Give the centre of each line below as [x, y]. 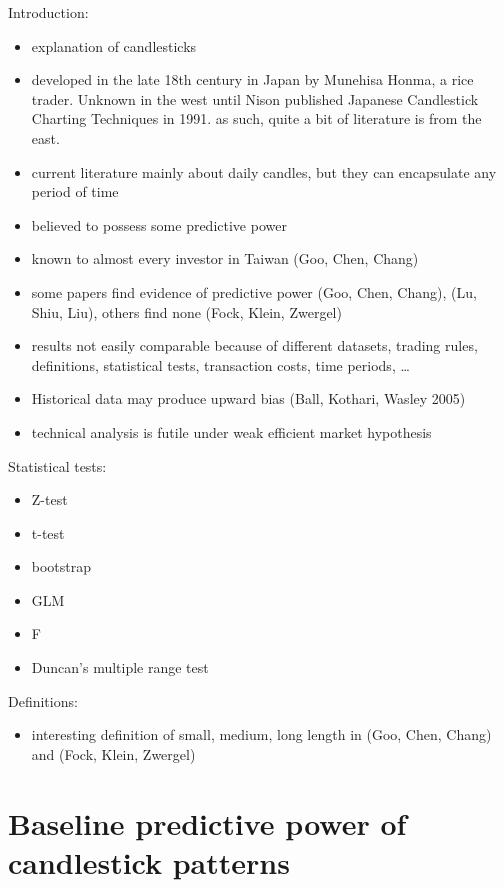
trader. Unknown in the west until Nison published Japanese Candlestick [255, 98]
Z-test [49, 499]
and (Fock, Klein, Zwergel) [113, 753]
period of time [75, 191]
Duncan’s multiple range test [120, 667]
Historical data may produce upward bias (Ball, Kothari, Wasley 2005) [248, 398]
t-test [48, 532]
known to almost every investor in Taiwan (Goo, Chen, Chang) [225, 258]
